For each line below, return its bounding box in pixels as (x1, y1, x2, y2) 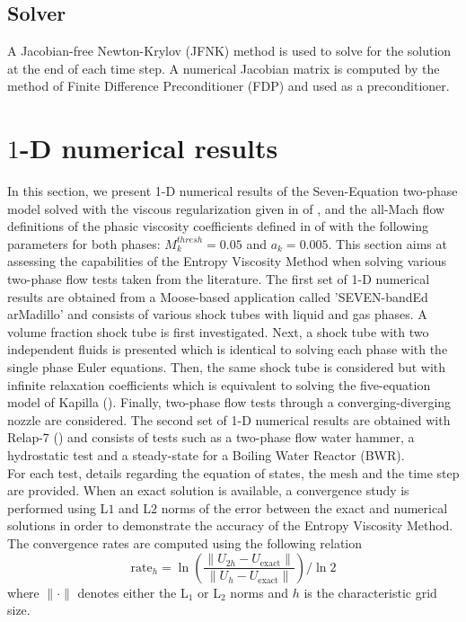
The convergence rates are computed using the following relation (7, 533, 363, 552)
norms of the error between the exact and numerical (161, 498, 448, 517)
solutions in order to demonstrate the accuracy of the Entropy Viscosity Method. (7, 516, 453, 535)
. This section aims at (328, 234, 447, 253)
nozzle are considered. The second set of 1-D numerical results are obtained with (7, 410, 451, 429)
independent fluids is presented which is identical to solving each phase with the (7, 340, 448, 359)
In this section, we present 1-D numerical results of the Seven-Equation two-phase (7, 182, 458, 200)
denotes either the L (77, 582, 189, 601)
